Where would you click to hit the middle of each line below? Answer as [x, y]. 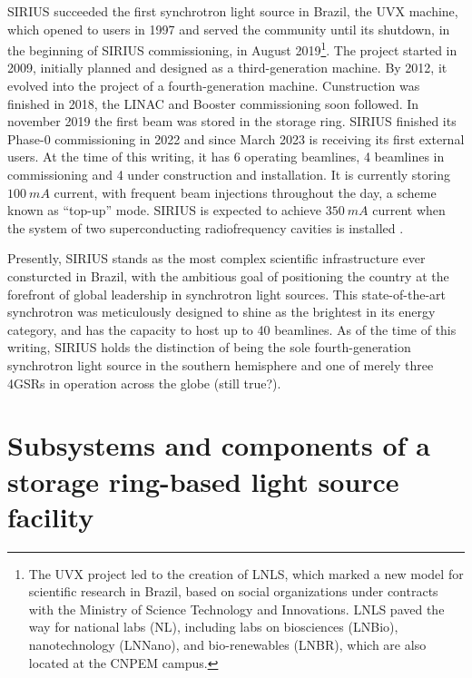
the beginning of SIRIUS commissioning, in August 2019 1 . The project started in [232, 49]
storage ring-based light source [203, 481]
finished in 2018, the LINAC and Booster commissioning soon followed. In [213, 103]
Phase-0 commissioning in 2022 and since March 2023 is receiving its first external [236, 138]
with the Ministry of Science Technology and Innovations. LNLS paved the [236, 609]
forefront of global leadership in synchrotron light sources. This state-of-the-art [226, 294]
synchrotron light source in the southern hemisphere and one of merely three [221, 364]
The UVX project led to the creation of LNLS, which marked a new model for [246, 573]
